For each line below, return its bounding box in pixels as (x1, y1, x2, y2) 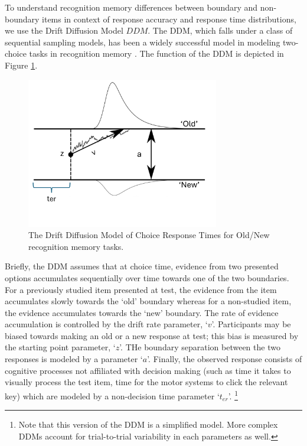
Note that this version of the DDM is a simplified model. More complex (18, 418, 278, 431)
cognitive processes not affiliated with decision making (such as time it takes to (5, 364, 291, 376)
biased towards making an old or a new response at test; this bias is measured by (5, 329, 299, 341)
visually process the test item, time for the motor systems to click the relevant (5, 376, 288, 388)
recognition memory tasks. (28, 240, 124, 252)
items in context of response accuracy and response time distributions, (42, 12, 296, 25)
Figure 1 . (5, 58, 38, 71)
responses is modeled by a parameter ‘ (5, 353, 143, 365)
